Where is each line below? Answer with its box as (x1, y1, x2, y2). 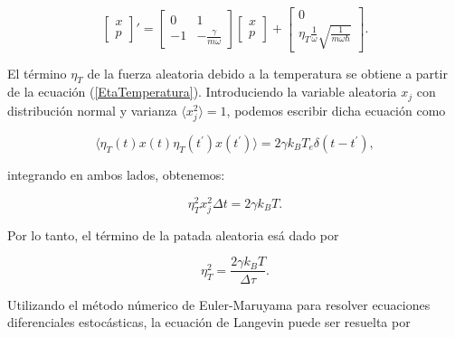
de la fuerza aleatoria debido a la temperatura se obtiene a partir (87, 63, 448, 82)
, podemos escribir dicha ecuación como (226, 100, 446, 119)
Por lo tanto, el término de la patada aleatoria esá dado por (7, 225, 339, 244)
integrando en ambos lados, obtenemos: (7, 165, 225, 184)
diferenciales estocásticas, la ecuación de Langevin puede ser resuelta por (7, 313, 411, 332)
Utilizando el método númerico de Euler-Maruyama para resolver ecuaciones (7, 295, 431, 314)
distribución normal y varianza (7, 100, 177, 119)
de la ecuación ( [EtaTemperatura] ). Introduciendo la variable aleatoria (7, 82, 397, 101)
